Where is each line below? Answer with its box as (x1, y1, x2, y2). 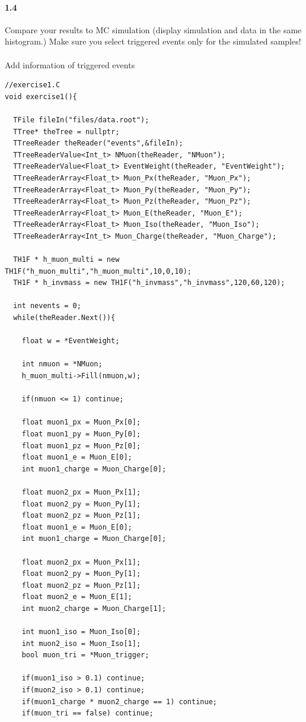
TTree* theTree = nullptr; (13, 127, 120, 136)
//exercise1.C (5, 81, 60, 90)
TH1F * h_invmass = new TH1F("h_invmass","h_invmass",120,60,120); (13, 278, 285, 287)
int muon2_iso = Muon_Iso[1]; (21, 639, 141, 648)
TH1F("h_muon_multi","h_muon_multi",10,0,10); (5, 267, 192, 275)
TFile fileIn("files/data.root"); (13, 115, 149, 124)
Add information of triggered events (5, 58, 135, 71)
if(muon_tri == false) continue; (21, 709, 154, 718)
